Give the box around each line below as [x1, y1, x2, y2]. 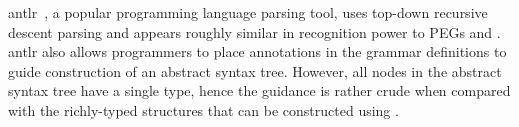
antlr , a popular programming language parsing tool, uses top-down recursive [8, 2, 488, 22]
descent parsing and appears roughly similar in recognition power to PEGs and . [8, 21, 501, 42]
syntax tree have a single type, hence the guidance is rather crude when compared [8, 80, 511, 101]
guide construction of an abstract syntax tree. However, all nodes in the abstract [8, 60, 502, 81]
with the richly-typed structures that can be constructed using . [8, 99, 399, 120]
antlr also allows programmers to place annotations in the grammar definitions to [8, 41, 507, 62]
